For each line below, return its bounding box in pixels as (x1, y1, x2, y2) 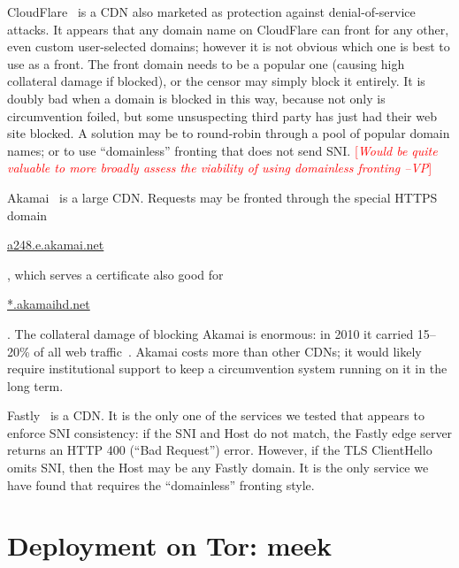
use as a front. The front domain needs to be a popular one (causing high (7, 54, 405, 73)
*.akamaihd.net (7, 295, 90, 313)
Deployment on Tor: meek (7, 527, 333, 564)
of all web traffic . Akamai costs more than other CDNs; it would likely (34, 342, 422, 360)
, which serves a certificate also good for (7, 265, 224, 283)
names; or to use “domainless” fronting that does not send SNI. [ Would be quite (7, 141, 438, 159)
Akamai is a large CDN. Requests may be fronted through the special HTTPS (7, 188, 438, 206)
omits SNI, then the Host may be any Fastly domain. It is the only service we (7, 458, 429, 477)
